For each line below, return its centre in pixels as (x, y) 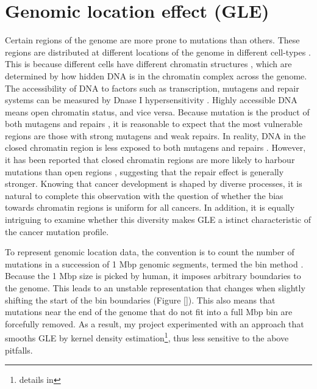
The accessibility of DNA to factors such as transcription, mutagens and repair (152, 88)
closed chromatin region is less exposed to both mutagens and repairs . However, (155, 147)
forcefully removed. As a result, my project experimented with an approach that (155, 323)
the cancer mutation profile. (57, 231)
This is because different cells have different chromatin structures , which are (148, 64)
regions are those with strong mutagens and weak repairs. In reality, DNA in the (155, 135)
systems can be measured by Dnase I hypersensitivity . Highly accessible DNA (151, 100)
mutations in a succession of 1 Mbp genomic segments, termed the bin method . (154, 264)
